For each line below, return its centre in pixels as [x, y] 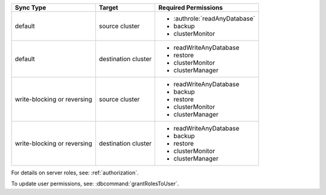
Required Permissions [191, 8]
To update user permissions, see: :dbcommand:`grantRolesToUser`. [95, 184]
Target [108, 8]
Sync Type [30, 8]
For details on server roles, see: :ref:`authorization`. [75, 173]
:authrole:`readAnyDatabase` [215, 18]
